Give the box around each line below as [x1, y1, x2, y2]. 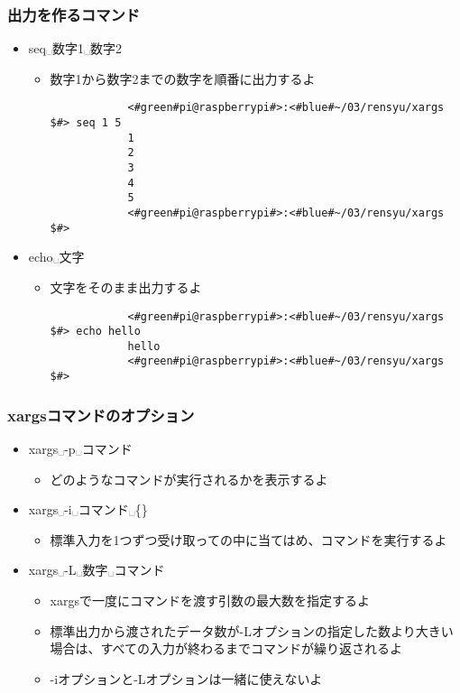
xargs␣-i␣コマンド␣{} [28, 500, 148, 519]
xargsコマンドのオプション [7, 403, 195, 426]
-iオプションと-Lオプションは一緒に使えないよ [50, 669, 323, 688]
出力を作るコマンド [7, 3, 141, 25]
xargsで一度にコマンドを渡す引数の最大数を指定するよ [50, 590, 370, 609]
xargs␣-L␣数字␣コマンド [28, 560, 165, 579]
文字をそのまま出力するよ [50, 277, 202, 296]
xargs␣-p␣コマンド [28, 439, 133, 457]
